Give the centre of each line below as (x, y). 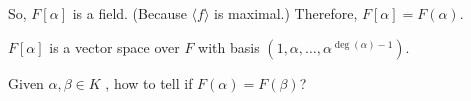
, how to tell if (149, 82)
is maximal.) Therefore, (286, 13)
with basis (229, 46)
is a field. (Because (129, 13)
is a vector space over (114, 46)
